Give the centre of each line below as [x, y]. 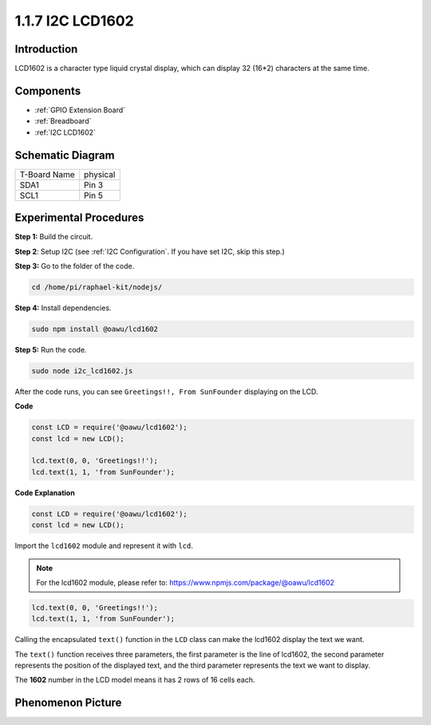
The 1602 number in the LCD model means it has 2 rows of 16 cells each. [135, 680]
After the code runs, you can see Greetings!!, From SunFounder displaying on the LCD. [166, 392]
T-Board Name [47, 174]
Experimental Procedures [79, 218]
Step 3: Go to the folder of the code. [75, 266]
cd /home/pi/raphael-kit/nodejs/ [97, 287]
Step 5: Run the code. [51, 349]
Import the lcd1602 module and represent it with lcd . [104, 546]
